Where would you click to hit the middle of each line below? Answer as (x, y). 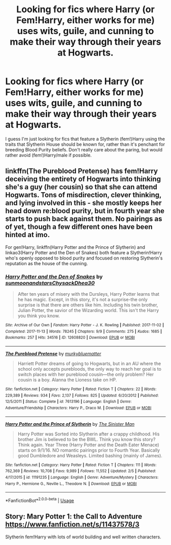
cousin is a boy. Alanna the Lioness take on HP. (67, 380)
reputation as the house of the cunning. (47, 263)
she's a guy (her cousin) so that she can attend (81, 187)
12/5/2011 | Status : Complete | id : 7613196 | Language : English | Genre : (68, 402)
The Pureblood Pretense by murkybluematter (53, 354)
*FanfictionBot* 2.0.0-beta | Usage (40, 500)
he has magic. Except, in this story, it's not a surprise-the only (82, 300)
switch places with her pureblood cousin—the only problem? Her (86, 374)
